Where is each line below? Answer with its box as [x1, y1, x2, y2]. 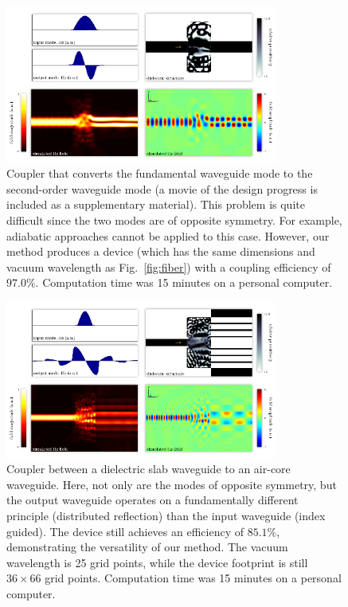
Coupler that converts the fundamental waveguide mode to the [6, 165, 313, 182]
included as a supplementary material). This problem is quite [6, 196, 305, 213]
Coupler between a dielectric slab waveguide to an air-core [6, 460, 291, 477]
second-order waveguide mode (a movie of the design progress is [6, 180, 318, 197]
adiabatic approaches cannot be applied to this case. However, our [6, 227, 330, 244]
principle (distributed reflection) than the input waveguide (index [6, 507, 326, 524]
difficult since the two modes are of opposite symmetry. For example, [6, 212, 342, 229]
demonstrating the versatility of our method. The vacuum [6, 538, 288, 555]
